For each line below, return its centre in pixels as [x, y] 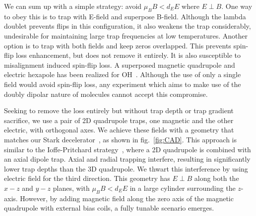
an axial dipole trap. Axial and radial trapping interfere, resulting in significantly [127, 159]
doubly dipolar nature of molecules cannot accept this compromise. [106, 94]
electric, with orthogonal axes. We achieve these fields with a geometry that [119, 130]
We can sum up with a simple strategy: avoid [73, 6]
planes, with [71, 188]
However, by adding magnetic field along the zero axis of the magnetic [127, 198]
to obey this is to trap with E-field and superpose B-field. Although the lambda [125, 16]
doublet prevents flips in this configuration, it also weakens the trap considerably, [128, 26]
